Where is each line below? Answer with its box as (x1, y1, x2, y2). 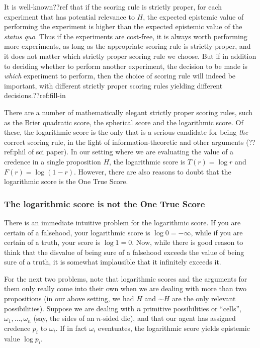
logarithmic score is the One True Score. (4, 176, 128, 187)
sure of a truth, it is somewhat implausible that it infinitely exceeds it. (4, 256, 221, 267)
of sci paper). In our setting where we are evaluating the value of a (28, 146, 234, 157)
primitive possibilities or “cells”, (143, 303, 241, 313)
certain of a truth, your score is (4, 237, 101, 247)
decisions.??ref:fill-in (4, 90, 66, 101)
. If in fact (55, 322, 87, 333)
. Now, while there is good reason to (132, 237, 243, 247)
